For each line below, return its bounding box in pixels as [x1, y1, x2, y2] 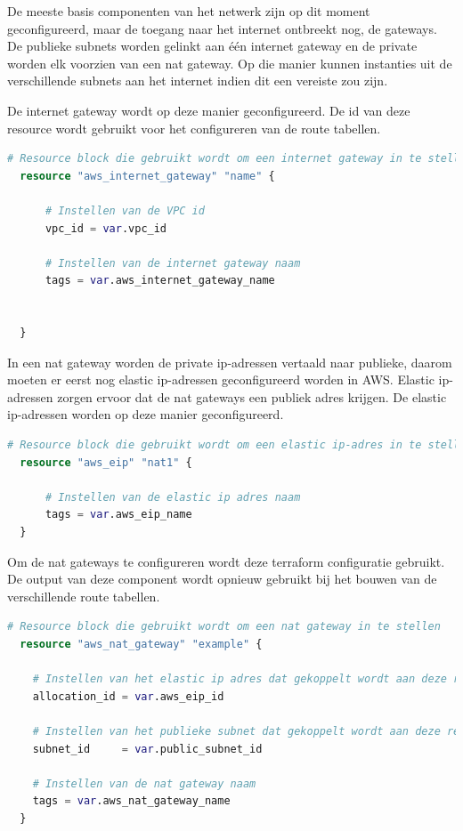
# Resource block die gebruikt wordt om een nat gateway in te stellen [7, 620, 441, 633]
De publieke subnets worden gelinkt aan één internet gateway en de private [7, 36, 418, 55]
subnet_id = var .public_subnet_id [32, 742, 263, 755]
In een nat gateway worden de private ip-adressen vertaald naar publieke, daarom [7, 352, 452, 371]
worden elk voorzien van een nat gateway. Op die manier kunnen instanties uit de [7, 53, 452, 72]
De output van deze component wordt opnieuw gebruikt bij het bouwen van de [7, 569, 437, 588]
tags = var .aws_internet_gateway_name [45, 274, 275, 287]
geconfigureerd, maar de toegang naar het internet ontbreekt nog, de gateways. [7, 19, 437, 37]
